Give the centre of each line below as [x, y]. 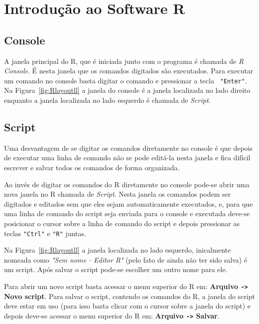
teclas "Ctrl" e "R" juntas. [45, 233]
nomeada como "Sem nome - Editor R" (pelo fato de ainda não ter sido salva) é [126, 259]
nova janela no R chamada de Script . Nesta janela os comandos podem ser [118, 194]
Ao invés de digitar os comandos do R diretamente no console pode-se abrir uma [127, 184]
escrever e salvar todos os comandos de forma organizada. [92, 167]
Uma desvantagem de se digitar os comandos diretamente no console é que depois [129, 148]
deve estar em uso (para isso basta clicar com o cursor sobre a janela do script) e [128, 306]
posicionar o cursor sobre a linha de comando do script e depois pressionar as [122, 223]
